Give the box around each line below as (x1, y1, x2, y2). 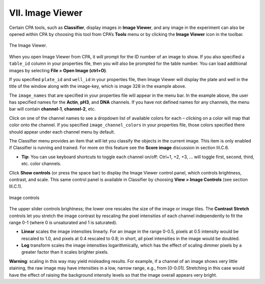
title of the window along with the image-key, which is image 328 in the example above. (9, 84, 186, 89)
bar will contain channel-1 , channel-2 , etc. (9, 106, 96, 112)
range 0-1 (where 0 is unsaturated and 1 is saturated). (9, 219, 118, 226)
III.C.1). (9, 183, 23, 189)
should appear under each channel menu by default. (9, 129, 115, 135)
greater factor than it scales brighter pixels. (21, 249, 109, 255)
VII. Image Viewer (9, 7, 83, 18)
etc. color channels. (21, 161, 61, 167)
